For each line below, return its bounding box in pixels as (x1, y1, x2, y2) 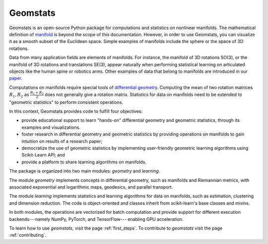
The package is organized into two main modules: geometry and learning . (9, 168, 160, 174)
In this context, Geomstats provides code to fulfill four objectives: (9, 108, 143, 114)
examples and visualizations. (21, 124, 80, 130)
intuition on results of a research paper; (21, 138, 103, 144)
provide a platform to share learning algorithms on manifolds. (21, 159, 146, 165)
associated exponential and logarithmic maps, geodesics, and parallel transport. (9, 184, 173, 190)
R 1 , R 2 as (9, 92, 29, 98)
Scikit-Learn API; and (21, 152, 66, 158)
